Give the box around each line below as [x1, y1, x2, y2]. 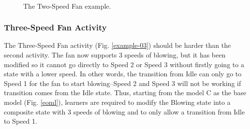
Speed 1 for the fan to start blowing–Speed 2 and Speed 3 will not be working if [4, 78, 241, 88]
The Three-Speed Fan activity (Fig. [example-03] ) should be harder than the [4, 40, 231, 50]
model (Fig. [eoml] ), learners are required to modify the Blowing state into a [4, 97, 231, 107]
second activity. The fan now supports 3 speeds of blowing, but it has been [4, 50, 226, 59]
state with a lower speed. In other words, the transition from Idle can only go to [4, 69, 242, 79]
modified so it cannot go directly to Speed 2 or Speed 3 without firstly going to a [4, 59, 244, 69]
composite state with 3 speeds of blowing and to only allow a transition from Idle [4, 106, 245, 116]
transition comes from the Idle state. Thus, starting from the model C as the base [4, 87, 247, 98]
